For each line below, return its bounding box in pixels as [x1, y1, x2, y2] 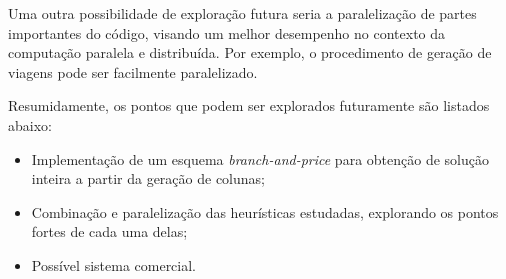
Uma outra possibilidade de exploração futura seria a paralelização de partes [8, 3, 477, 23]
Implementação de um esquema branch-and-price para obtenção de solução [31, 148, 489, 169]
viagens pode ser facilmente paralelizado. [8, 61, 258, 82]
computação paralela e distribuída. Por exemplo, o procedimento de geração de [8, 42, 492, 63]
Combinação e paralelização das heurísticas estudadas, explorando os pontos [31, 201, 499, 222]
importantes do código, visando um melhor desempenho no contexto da [8, 22, 446, 43]
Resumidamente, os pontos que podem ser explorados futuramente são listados [8, 95, 490, 116]
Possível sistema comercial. [31, 254, 197, 275]
